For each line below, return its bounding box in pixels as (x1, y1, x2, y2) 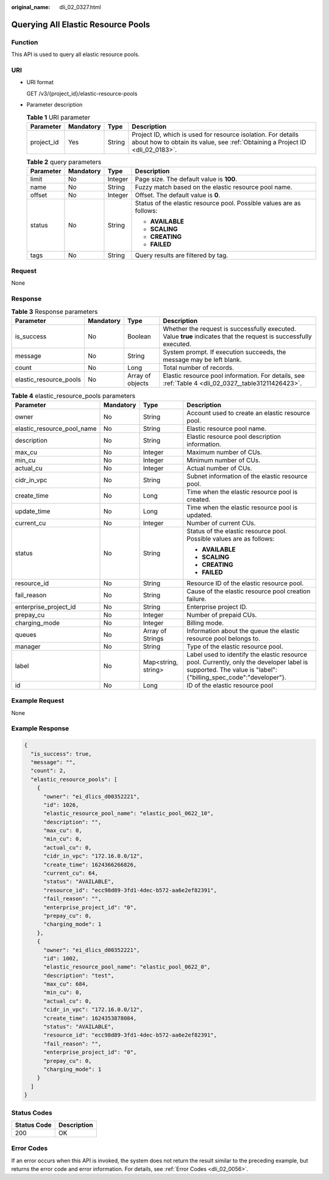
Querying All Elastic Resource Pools (11, 19, 150, 30)
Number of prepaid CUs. (186, 610, 257, 619)
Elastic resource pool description (186, 432, 281, 441)
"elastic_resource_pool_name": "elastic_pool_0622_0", (43, 964, 211, 970)
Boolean (127, 332, 152, 341)
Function (11, 38, 38, 46)
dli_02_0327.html (59, 4, 101, 10)
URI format (26, 79, 54, 86)
